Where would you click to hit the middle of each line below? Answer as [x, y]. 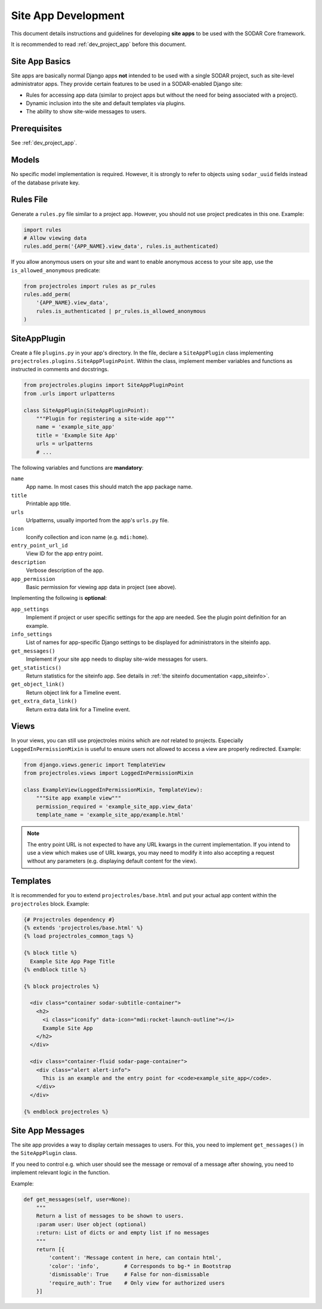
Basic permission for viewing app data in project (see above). [101, 587]
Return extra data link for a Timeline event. [78, 709]
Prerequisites [36, 129]
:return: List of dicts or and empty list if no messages [123, 1233]
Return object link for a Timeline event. [73, 692]
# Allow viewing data [55, 238]
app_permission [33, 579]
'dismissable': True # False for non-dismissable [129, 1275]
